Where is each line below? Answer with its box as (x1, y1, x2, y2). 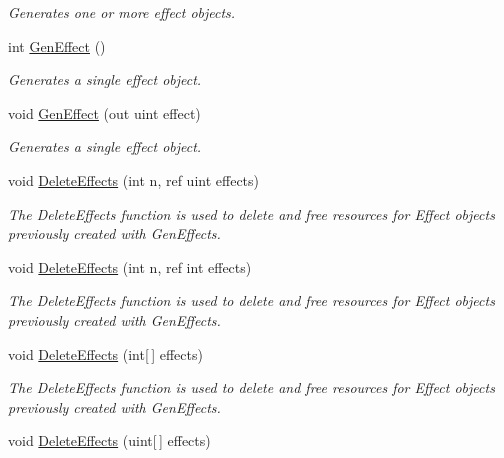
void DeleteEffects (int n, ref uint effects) (8, 169, 260, 190)
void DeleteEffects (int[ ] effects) (8, 343, 203, 364)
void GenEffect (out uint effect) (8, 102, 201, 123)
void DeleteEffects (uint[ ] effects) (8, 430, 211, 451)
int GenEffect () (8, 35, 106, 56)
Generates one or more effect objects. (8, 2, 236, 22)
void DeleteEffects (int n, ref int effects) (8, 256, 252, 277)
